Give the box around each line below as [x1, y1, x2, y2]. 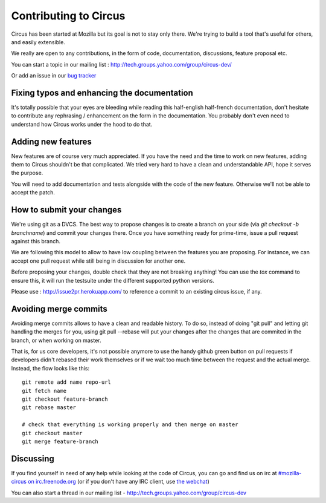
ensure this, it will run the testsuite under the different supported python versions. [11, 277, 214, 284]
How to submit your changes [11, 205, 122, 215]
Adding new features [11, 136, 92, 146]
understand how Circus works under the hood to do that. [11, 120, 153, 128]
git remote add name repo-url [22, 379, 112, 386]
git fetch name [22, 387, 67, 394]
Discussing [11, 453, 54, 464]
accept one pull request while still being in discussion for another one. [11, 257, 186, 265]
